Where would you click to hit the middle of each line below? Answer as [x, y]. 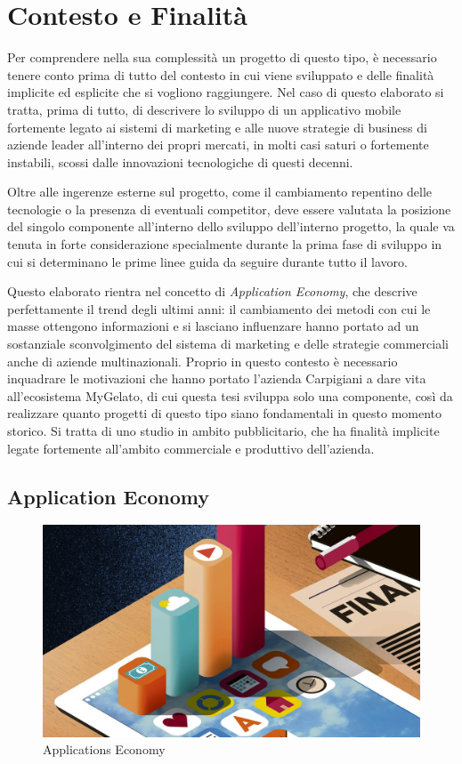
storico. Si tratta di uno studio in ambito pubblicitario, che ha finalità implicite [223, 430]
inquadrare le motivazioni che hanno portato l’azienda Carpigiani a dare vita [217, 378]
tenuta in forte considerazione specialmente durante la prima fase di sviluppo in [225, 244]
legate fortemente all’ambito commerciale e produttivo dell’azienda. [191, 448]
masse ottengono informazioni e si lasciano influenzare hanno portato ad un [213, 326]
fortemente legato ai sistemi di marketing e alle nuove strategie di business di [217, 127]
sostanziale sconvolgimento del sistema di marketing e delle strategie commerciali [228, 344]
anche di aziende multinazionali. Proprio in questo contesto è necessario [203, 361]
